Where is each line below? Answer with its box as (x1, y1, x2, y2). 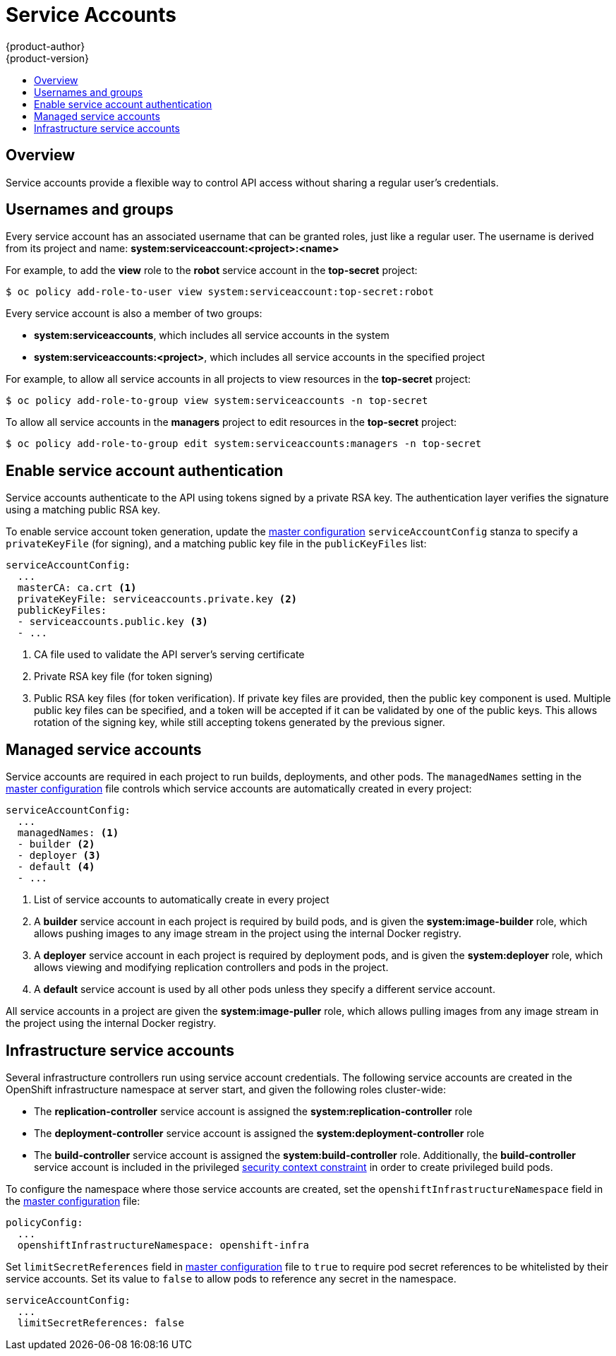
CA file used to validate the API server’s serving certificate (34, 648, 305, 661)
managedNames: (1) (17, 827, 119, 839)
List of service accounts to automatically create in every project (34, 893, 330, 906)
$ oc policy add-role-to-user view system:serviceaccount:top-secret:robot (6, 286, 434, 298)
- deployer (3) (17, 850, 101, 862)
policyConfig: (6, 1216, 83, 1228)
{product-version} (6, 52, 90, 64)
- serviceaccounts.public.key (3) (17, 616, 208, 628)
